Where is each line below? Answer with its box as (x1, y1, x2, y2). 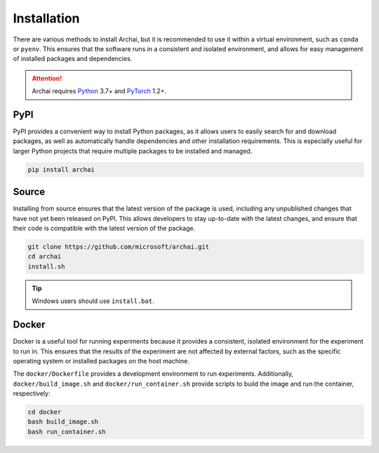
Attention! (32, 74, 62, 82)
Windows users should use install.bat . (32, 297, 154, 305)
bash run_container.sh (27, 428, 106, 435)
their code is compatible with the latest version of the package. (13, 224, 196, 233)
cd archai (27, 252, 62, 261)
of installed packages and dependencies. (13, 55, 133, 63)
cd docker (27, 408, 62, 417)
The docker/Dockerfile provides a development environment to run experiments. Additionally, (13, 370, 294, 378)
